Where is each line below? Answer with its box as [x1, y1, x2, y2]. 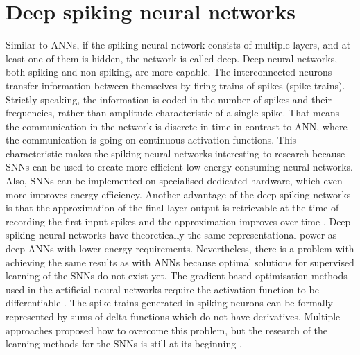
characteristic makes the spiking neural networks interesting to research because [6, 146, 345, 160]
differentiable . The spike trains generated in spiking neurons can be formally [6, 295, 333, 310]
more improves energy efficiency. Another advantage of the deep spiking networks [6, 187, 351, 201]
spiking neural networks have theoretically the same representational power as [6, 227, 337, 242]
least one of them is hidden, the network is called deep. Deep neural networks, [6, 51, 338, 65]
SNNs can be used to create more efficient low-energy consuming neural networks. [6, 159, 353, 174]
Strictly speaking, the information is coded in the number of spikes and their [6, 92, 332, 106]
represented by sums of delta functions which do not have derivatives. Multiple [6, 309, 341, 323]
